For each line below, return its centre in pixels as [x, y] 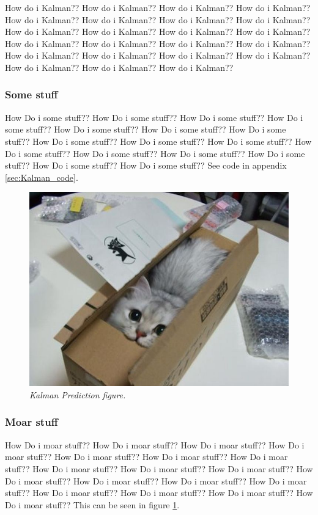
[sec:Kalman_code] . [42, 177]
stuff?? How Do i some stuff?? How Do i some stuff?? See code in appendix [146, 165]
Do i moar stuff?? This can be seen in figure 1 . [92, 504]
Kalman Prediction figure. [78, 394]
